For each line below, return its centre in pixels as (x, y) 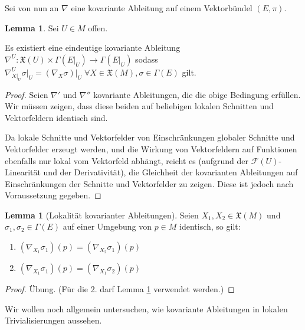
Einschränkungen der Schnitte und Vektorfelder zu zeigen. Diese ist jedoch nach (149, 183)
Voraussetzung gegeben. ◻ (53, 195)
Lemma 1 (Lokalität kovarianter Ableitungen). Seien (102, 215)
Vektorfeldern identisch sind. (56, 117)
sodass (147, 59)
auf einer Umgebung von (107, 226)
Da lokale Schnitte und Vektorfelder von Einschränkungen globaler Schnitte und (150, 137)
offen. (98, 27)
